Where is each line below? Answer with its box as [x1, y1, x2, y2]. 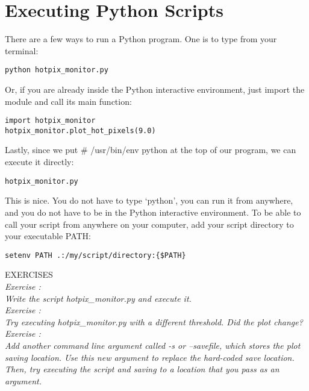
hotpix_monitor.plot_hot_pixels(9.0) [5, 126, 156, 135]
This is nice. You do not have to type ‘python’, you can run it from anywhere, [5, 194, 293, 207]
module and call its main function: [5, 95, 132, 107]
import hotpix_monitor [5, 116, 96, 125]
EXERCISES [5, 268, 53, 281]
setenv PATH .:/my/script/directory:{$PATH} [5, 251, 186, 260]
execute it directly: [5, 155, 74, 168]
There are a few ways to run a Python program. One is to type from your [5, 33, 277, 45]
